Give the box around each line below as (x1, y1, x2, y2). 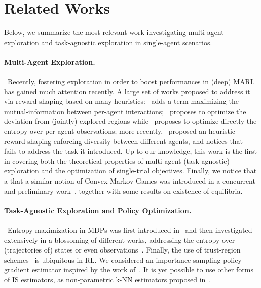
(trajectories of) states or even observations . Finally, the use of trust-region (4, 244, 241, 255)
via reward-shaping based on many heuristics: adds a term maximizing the (4, 96, 239, 106)
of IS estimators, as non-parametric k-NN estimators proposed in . (4, 274, 211, 284)
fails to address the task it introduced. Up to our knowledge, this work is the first (4, 146, 257, 156)
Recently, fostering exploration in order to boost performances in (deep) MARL (7, 76, 255, 87)
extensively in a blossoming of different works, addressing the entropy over (4, 234, 235, 245)
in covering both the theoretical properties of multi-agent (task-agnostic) (4, 155, 230, 166)
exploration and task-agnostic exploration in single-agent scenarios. (4, 37, 212, 47)
